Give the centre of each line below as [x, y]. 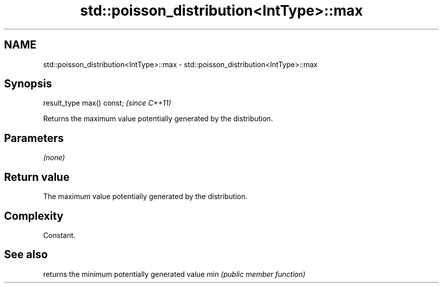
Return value [37, 177]
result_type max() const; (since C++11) [107, 103]
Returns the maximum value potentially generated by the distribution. [158, 119]
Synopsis [28, 84]
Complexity [34, 216]
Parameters [34, 138]
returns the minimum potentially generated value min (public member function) [174, 274]
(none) [54, 158]
